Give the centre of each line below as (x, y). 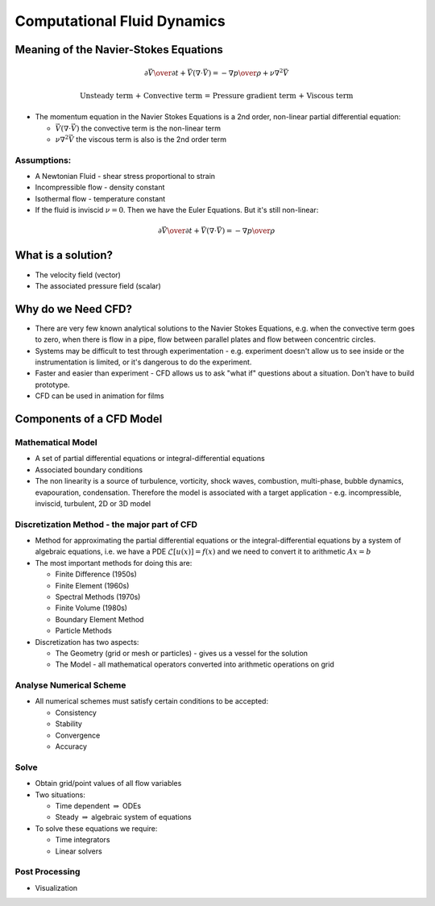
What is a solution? (64, 255)
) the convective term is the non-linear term (149, 128)
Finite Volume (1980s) (91, 608)
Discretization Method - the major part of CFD (106, 524)
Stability (68, 724)
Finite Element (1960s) (92, 585)
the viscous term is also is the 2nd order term (151, 139)
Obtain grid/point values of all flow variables (108, 783)
